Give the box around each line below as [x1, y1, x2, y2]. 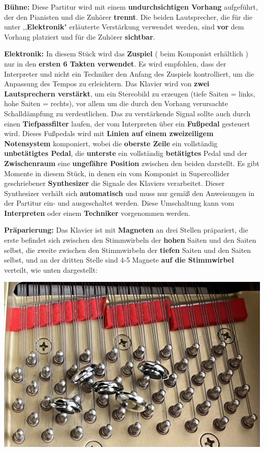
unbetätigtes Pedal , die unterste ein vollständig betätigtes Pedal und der [4, 148, 248, 158]
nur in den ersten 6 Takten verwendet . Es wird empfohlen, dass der [4, 58, 226, 69]
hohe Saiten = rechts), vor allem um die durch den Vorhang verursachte [4, 98, 228, 109]
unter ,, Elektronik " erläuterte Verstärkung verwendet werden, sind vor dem [4, 21, 244, 32]
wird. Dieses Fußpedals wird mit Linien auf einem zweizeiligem [4, 128, 214, 139]
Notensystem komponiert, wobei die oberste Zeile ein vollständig [4, 138, 218, 148]
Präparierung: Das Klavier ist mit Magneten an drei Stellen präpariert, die [4, 224, 248, 235]
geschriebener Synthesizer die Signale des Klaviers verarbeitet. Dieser [4, 178, 225, 188]
